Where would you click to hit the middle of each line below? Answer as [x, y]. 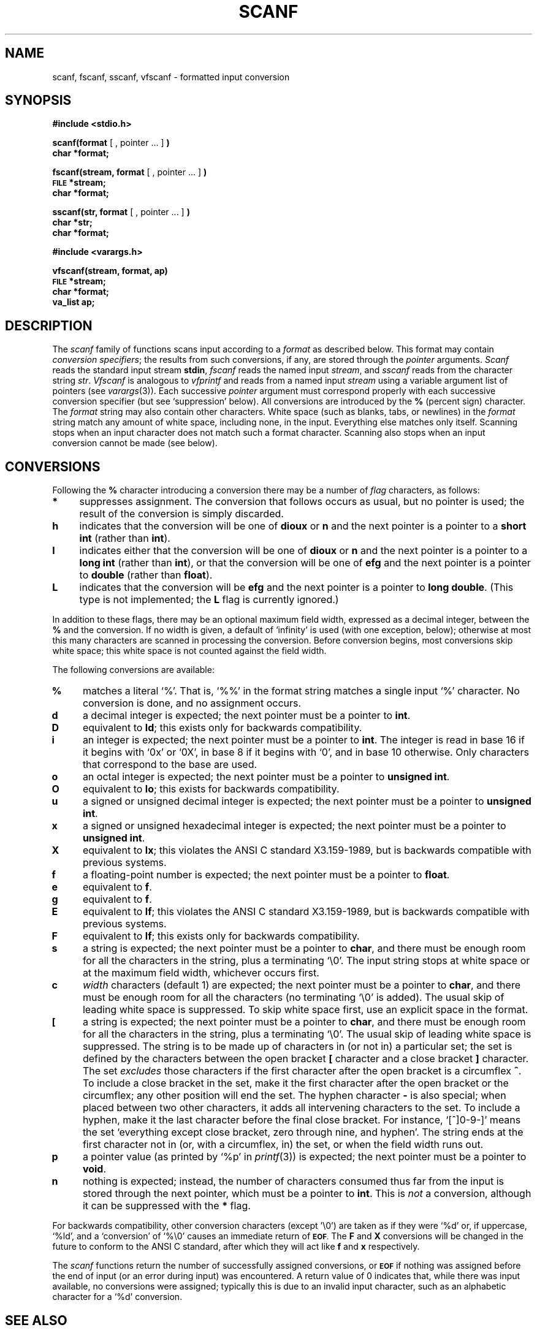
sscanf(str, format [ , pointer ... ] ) [121, 212]
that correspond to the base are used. [170, 765]
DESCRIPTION [49, 325]
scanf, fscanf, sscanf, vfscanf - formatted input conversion [171, 77]
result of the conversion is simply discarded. [181, 514]
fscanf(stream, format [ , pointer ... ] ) [130, 172]
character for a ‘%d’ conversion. [117, 1297]
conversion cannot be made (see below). [135, 443]
